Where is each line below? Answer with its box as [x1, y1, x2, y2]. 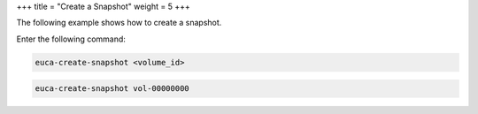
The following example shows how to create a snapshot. [16, 18, 222, 28]
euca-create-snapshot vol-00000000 [35, 84, 189, 94]
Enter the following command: [16, 34, 126, 44]
